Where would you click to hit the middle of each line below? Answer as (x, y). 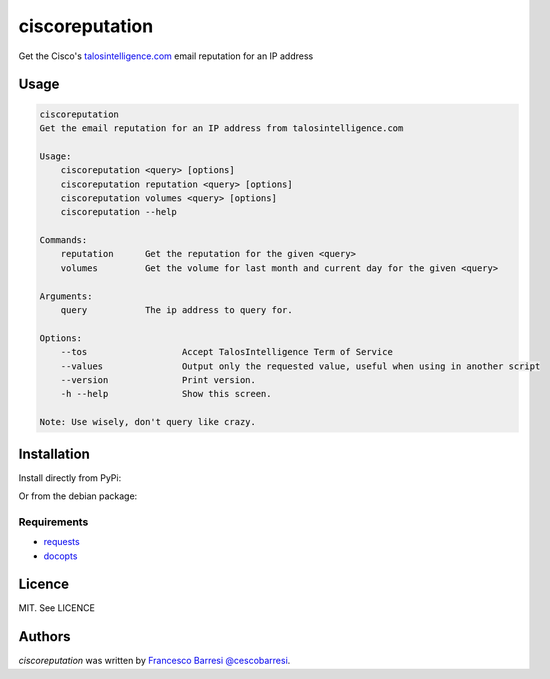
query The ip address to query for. (177, 310)
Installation (54, 453)
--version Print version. (158, 379)
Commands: (63, 240)
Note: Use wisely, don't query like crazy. (148, 422)
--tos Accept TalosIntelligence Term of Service (227, 352)
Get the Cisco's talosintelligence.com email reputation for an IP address (166, 56)
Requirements (53, 522)
